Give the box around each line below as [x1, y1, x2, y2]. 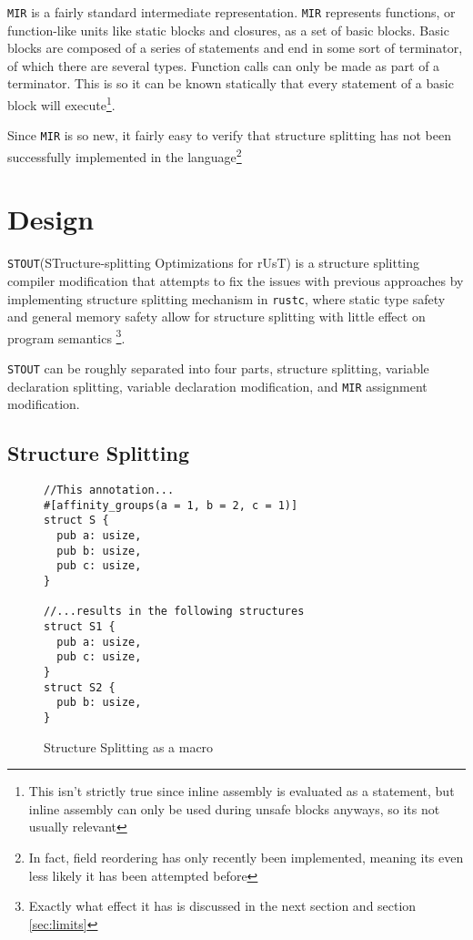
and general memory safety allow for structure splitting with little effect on [7, 307, 426, 326]
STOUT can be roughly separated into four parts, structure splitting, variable [7, 359, 429, 378]
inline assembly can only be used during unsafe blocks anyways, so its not [28, 799, 440, 818]
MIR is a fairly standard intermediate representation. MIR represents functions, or [7, 3, 456, 21]
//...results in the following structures [44, 605, 305, 618]
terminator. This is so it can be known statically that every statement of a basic [7, 74, 454, 93]
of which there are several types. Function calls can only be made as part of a [7, 56, 440, 75]
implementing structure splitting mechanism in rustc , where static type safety [7, 289, 446, 308]
